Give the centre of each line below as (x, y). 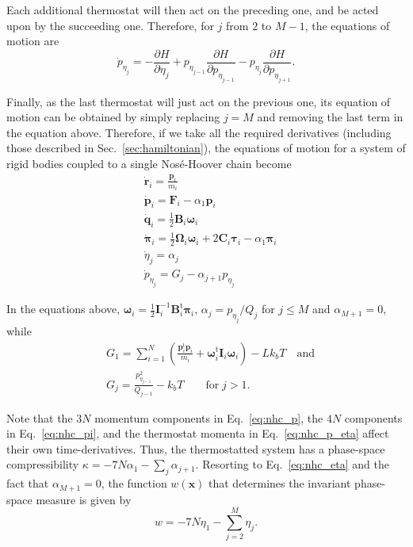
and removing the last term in (330, 117)
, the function (134, 483)
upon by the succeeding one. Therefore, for (110, 25)
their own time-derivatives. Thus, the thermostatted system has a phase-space (196, 448)
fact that (28, 483)
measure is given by (84, 499)
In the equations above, (63, 309)
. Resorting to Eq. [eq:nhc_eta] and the (292, 464)
